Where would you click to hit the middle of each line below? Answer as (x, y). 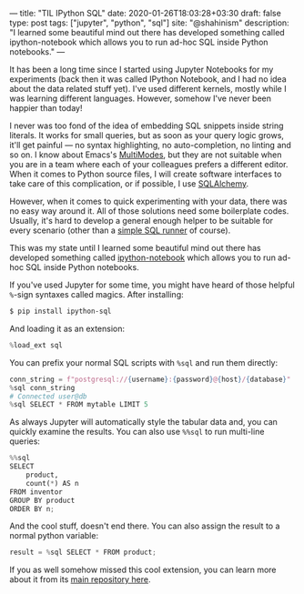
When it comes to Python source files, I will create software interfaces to (146, 174)
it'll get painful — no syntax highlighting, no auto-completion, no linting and (150, 145)
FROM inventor (36, 492)
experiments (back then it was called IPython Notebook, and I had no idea (148, 79)
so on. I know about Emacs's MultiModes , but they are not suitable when (146, 155)
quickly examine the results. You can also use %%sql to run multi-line (137, 432)
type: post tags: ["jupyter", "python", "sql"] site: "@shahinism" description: (149, 23)
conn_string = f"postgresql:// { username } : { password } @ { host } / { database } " (150, 379)
